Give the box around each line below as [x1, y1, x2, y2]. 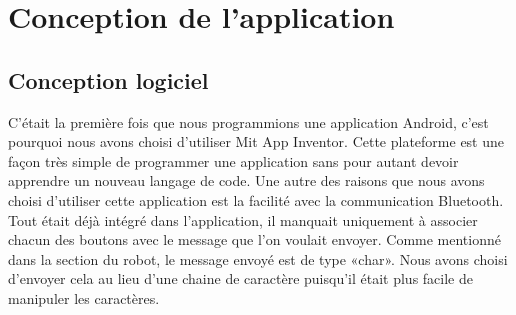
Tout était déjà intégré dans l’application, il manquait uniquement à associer [8, 209, 478, 230]
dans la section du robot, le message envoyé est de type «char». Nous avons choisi [8, 248, 508, 269]
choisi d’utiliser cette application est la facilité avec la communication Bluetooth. [8, 189, 504, 210]
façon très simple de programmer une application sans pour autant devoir [8, 150, 459, 171]
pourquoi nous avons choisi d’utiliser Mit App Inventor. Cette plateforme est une [8, 131, 505, 152]
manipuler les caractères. [8, 287, 160, 308]
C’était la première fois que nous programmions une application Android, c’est [8, 111, 489, 132]
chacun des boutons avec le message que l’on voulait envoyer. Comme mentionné [8, 229, 501, 250]
